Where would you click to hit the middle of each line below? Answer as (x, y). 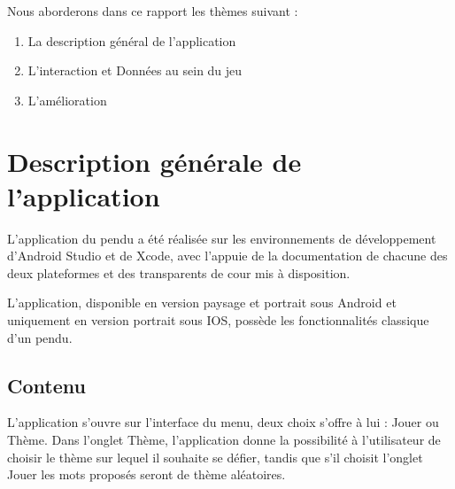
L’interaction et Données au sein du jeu (135, 70)
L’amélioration (67, 100)
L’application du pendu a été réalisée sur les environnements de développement (222, 238)
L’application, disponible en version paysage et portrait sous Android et (202, 303)
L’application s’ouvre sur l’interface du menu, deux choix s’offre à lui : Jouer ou (223, 422)
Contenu (46, 385)
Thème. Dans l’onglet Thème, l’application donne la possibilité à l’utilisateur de (224, 440)
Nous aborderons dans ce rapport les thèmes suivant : (153, 11)
